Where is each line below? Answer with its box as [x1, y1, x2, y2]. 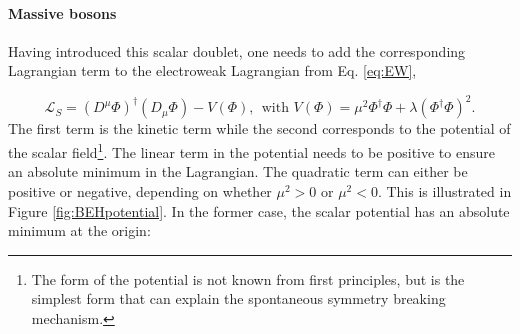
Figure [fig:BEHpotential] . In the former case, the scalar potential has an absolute [8, 200, 510, 221]
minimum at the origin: [8, 220, 151, 241]
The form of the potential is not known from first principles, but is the [31, 268, 465, 289]
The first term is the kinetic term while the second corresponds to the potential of [8, 118, 511, 139]
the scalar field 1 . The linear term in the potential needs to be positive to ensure [8, 139, 495, 162]
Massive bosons [8, 2, 117, 23]
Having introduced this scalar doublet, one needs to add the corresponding [8, 40, 466, 61]
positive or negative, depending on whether [8, 180, 272, 201]
